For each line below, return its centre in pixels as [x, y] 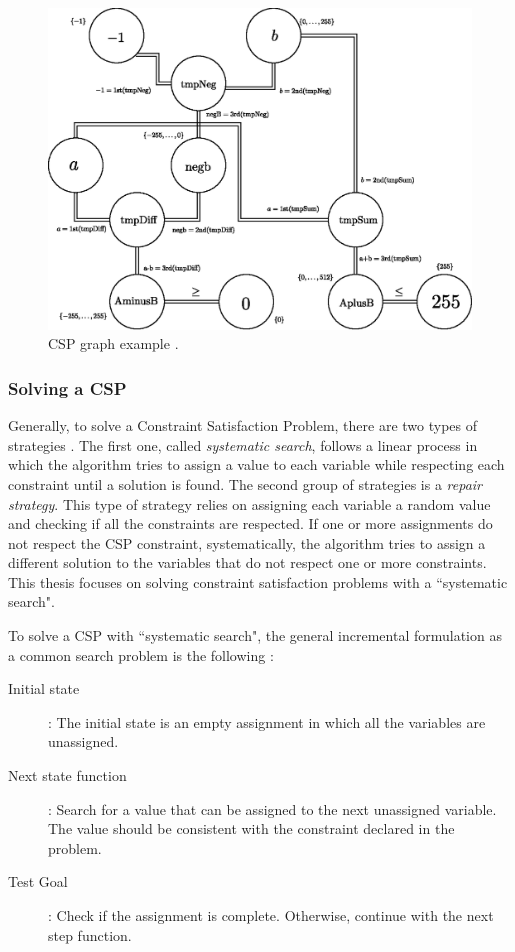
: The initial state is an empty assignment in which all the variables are [267, 721]
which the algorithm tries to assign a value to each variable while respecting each [256, 464]
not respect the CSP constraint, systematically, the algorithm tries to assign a [247, 542]
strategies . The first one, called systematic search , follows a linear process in [243, 444]
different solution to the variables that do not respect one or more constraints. [247, 562]
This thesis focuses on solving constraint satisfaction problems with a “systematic [258, 581]
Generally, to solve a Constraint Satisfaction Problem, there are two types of [243, 425]
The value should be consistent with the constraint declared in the [251, 828]
